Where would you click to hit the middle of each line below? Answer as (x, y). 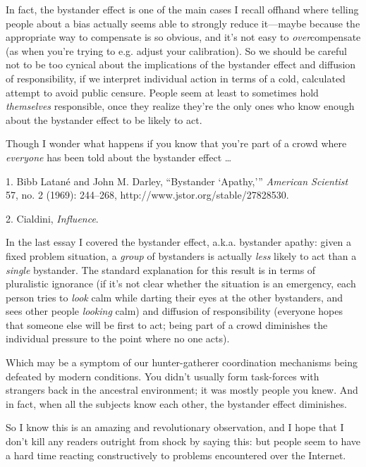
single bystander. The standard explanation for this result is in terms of (161, 269)
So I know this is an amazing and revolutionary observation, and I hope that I (175, 427)
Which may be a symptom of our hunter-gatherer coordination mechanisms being (182, 362)
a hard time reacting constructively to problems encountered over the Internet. (176, 455)
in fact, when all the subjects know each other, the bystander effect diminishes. (176, 403)
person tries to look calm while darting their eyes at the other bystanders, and (175, 297)
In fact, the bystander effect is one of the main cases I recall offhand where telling (182, 9)
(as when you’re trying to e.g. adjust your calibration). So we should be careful (176, 50)
